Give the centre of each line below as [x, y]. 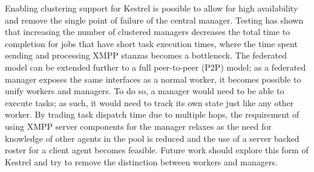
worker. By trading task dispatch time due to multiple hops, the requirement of [152, 114]
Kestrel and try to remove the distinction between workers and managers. [141, 161]
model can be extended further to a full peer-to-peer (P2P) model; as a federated [155, 67]
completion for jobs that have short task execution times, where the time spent [151, 43]
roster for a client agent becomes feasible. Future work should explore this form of [157, 150]
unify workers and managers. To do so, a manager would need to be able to [145, 91]
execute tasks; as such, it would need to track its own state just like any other [149, 102]
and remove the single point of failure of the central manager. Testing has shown [154, 20]
